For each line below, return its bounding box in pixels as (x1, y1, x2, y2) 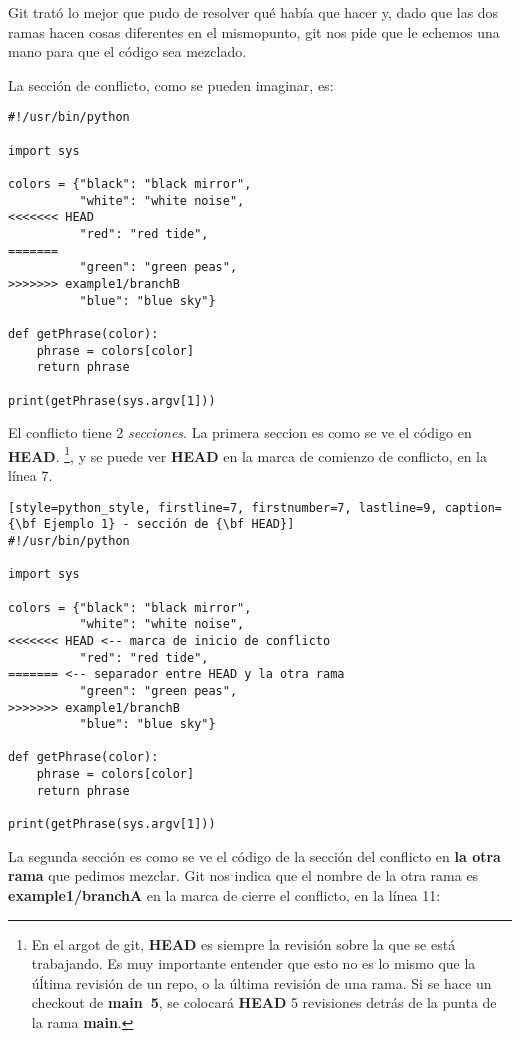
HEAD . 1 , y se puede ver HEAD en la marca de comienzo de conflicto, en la (8, 442, 487, 466)
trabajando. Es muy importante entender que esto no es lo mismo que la (31, 953, 476, 974)
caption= (444, 500, 502, 515)
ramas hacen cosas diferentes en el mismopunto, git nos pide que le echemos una (8, 21, 500, 42)
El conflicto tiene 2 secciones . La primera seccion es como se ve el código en (8, 422, 472, 443)
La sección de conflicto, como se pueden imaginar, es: (8, 74, 334, 95)
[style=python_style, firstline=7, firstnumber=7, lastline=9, (8, 500, 438, 515)
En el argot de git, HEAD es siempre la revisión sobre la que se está (31, 933, 456, 954)
